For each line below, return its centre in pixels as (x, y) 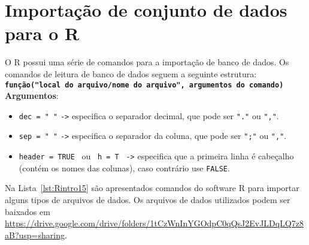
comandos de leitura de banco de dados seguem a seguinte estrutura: (131, 73)
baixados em (28, 211)
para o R (42, 33)
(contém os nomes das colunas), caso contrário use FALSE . (124, 167)
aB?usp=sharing (35, 235)
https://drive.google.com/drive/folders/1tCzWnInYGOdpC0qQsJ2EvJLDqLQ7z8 (154, 223)
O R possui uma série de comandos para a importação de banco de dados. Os (147, 62)
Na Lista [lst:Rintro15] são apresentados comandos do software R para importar (152, 188)
